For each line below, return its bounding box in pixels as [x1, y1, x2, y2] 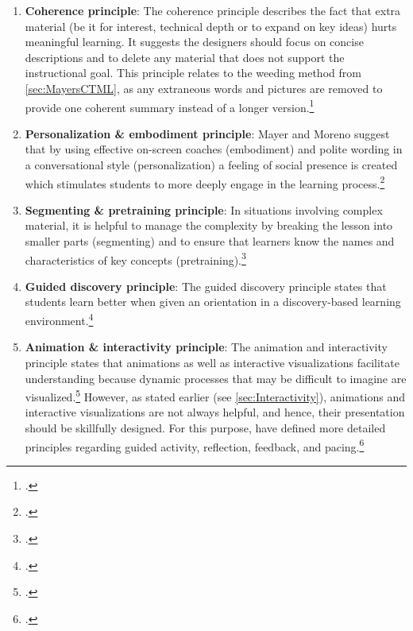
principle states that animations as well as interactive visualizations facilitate [25, 354, 399, 370]
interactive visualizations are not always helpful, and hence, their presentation [25, 404, 405, 420]
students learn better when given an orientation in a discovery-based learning [25, 293, 401, 310]
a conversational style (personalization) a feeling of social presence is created [25, 157, 398, 172]
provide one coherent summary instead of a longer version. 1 [25, 96, 315, 115]
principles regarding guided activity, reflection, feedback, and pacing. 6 [25, 436, 365, 455]
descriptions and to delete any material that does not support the [25, 48, 345, 65]
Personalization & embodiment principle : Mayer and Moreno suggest [25, 125, 390, 141]
